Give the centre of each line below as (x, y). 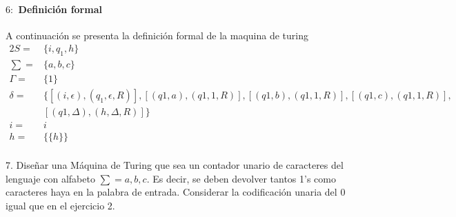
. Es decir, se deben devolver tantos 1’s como (241, 178)
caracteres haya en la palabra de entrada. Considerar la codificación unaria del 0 (176, 192)
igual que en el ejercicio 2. (60, 205)
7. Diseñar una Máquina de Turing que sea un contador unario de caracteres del (175, 165)
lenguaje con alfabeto (50, 178)
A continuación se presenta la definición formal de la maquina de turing (157, 35)
